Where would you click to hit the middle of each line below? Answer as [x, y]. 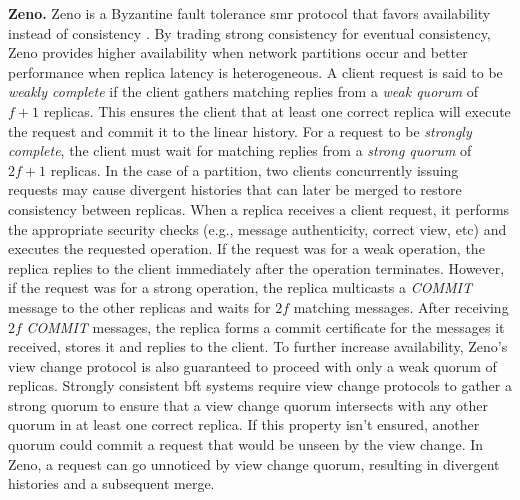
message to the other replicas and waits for [139, 306]
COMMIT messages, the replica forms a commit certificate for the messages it [265, 326]
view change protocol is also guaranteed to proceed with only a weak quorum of [252, 365]
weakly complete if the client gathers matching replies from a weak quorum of [243, 91]
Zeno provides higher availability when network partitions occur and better [238, 52]
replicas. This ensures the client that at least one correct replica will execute [277, 110]
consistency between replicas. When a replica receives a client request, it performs [259, 208]
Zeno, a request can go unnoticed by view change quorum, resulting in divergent [254, 463]
